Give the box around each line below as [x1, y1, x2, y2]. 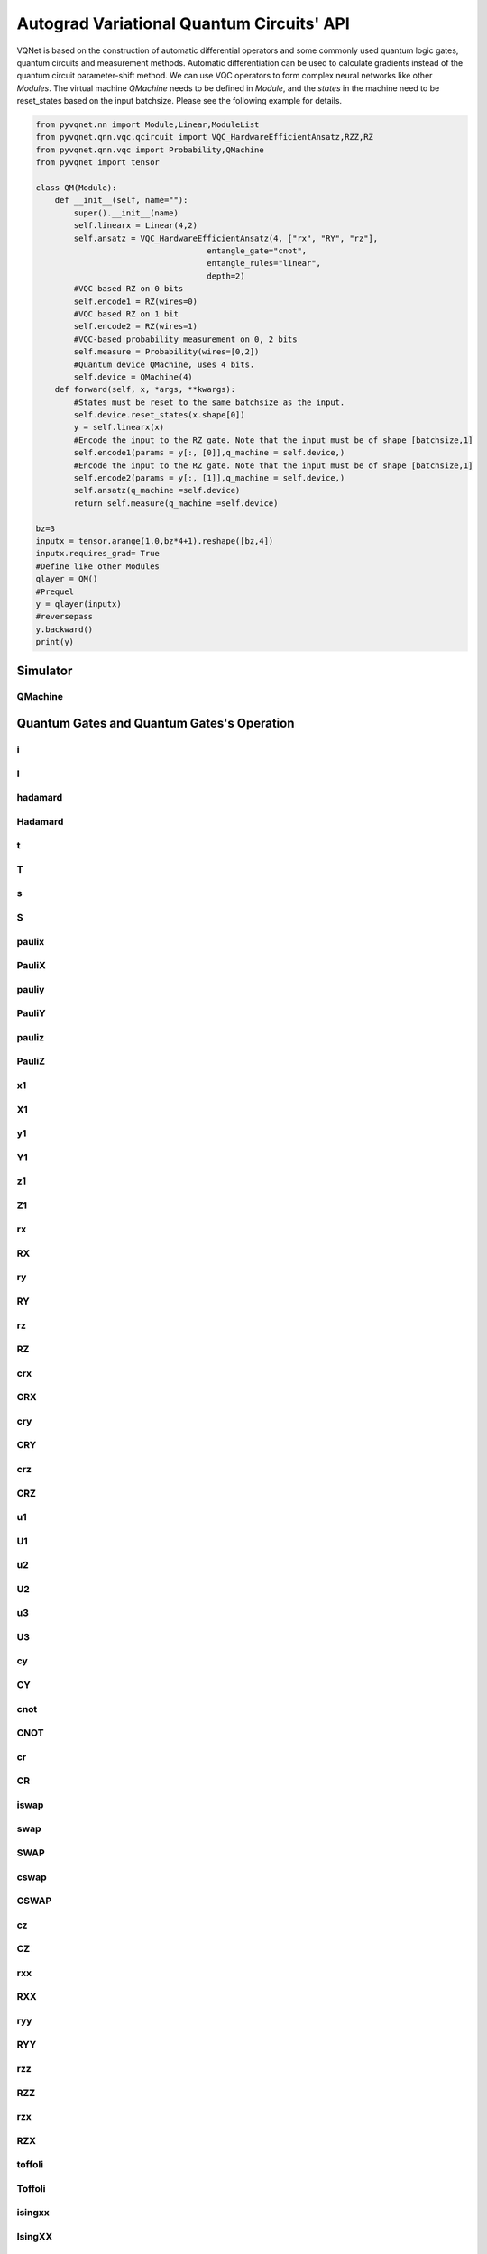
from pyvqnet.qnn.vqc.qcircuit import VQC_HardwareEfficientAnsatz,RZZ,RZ [35, 132, 374, 142]
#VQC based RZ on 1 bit [73, 308, 179, 319]
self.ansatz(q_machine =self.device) [73, 485, 241, 496]
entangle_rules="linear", [207, 258, 322, 269]
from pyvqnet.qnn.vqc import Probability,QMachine [35, 144, 265, 155]
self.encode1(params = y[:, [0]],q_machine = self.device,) [73, 447, 345, 458]
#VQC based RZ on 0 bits [73, 284, 184, 294]
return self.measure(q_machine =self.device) [73, 498, 279, 509]
